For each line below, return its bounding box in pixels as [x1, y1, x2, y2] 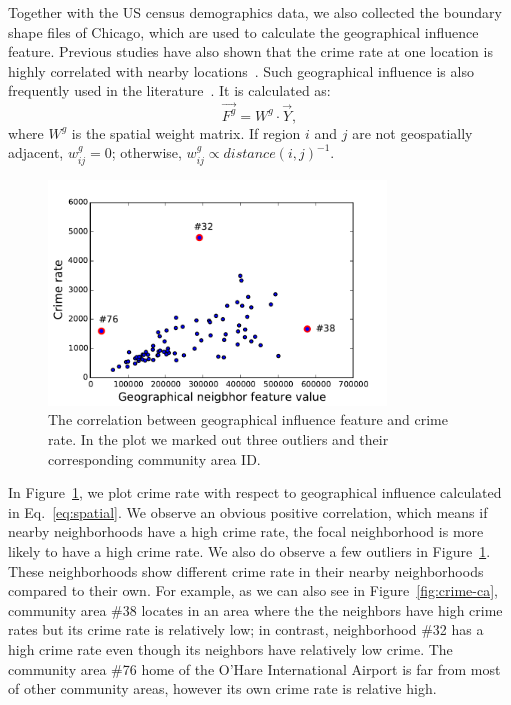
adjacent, [8, 142, 64, 163]
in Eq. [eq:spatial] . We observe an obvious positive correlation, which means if [8, 501, 488, 522]
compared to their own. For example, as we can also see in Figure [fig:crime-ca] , [8, 580, 498, 601]
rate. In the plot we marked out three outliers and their [48, 429, 389, 450]
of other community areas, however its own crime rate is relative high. [8, 678, 437, 699]
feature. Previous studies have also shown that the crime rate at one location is [8, 41, 493, 62]
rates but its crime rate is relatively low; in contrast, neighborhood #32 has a [8, 619, 484, 640]
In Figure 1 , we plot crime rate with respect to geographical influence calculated [8, 482, 502, 503]
